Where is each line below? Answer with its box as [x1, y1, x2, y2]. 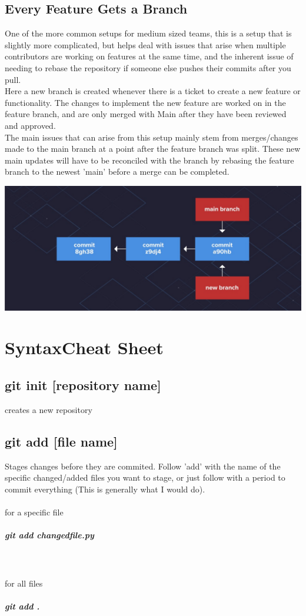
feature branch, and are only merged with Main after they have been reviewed [5, 108, 287, 120]
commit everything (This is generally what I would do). [5, 482, 205, 495]
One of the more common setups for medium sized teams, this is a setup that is [5, 27, 292, 39]
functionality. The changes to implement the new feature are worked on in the [5, 96, 286, 108]
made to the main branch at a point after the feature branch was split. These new [5, 142, 301, 155]
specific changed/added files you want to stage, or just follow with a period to [5, 471, 285, 484]
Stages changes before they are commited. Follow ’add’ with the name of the [5, 459, 281, 472]
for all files [5, 577, 43, 590]
